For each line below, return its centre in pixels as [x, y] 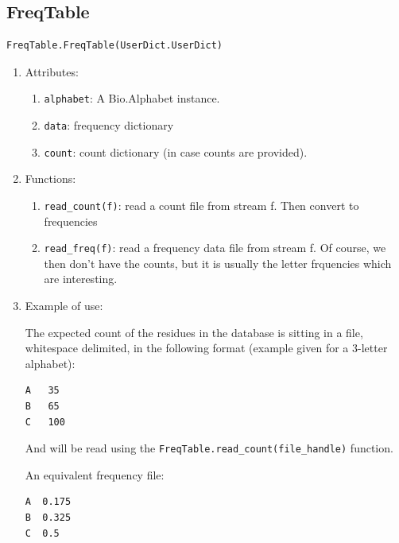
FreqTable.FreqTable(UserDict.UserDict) [115, 46]
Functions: [50, 178]
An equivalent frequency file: [95, 474]
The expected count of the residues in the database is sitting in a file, [194, 332]
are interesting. [81, 279]
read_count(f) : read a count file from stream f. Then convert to [201, 205]
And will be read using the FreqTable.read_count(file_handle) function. [209, 448]
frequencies [71, 221]
